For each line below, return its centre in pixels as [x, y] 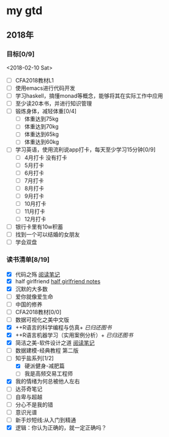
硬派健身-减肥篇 [45, 366]
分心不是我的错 [34, 404]
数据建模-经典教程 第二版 [47, 350]
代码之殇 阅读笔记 [37, 274]
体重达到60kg [42, 142]
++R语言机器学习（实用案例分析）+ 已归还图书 [74, 335]
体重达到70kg [42, 127]
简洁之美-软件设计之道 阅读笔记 [55, 343]
